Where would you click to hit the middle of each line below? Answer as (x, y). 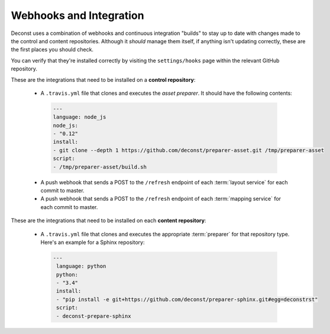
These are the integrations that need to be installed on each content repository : (109, 221)
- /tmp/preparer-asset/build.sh (100, 167)
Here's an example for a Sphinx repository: (93, 242)
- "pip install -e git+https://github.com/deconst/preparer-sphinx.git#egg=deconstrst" (187, 299)
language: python (81, 266)
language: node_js (80, 117)
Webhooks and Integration (77, 15)
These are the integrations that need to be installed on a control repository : (103, 79)
